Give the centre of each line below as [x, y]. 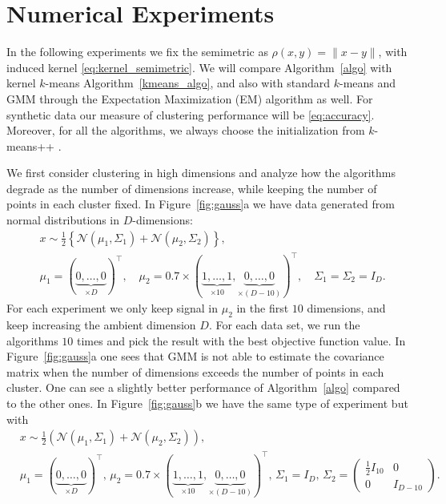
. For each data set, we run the [284, 324]
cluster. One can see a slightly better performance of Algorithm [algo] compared [203, 387]
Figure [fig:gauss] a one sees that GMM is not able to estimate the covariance [195, 356]
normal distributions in [63, 220]
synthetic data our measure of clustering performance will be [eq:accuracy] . [191, 114]
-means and [368, 83]
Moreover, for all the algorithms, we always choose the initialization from [186, 130]
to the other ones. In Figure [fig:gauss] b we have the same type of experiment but [207, 403]
